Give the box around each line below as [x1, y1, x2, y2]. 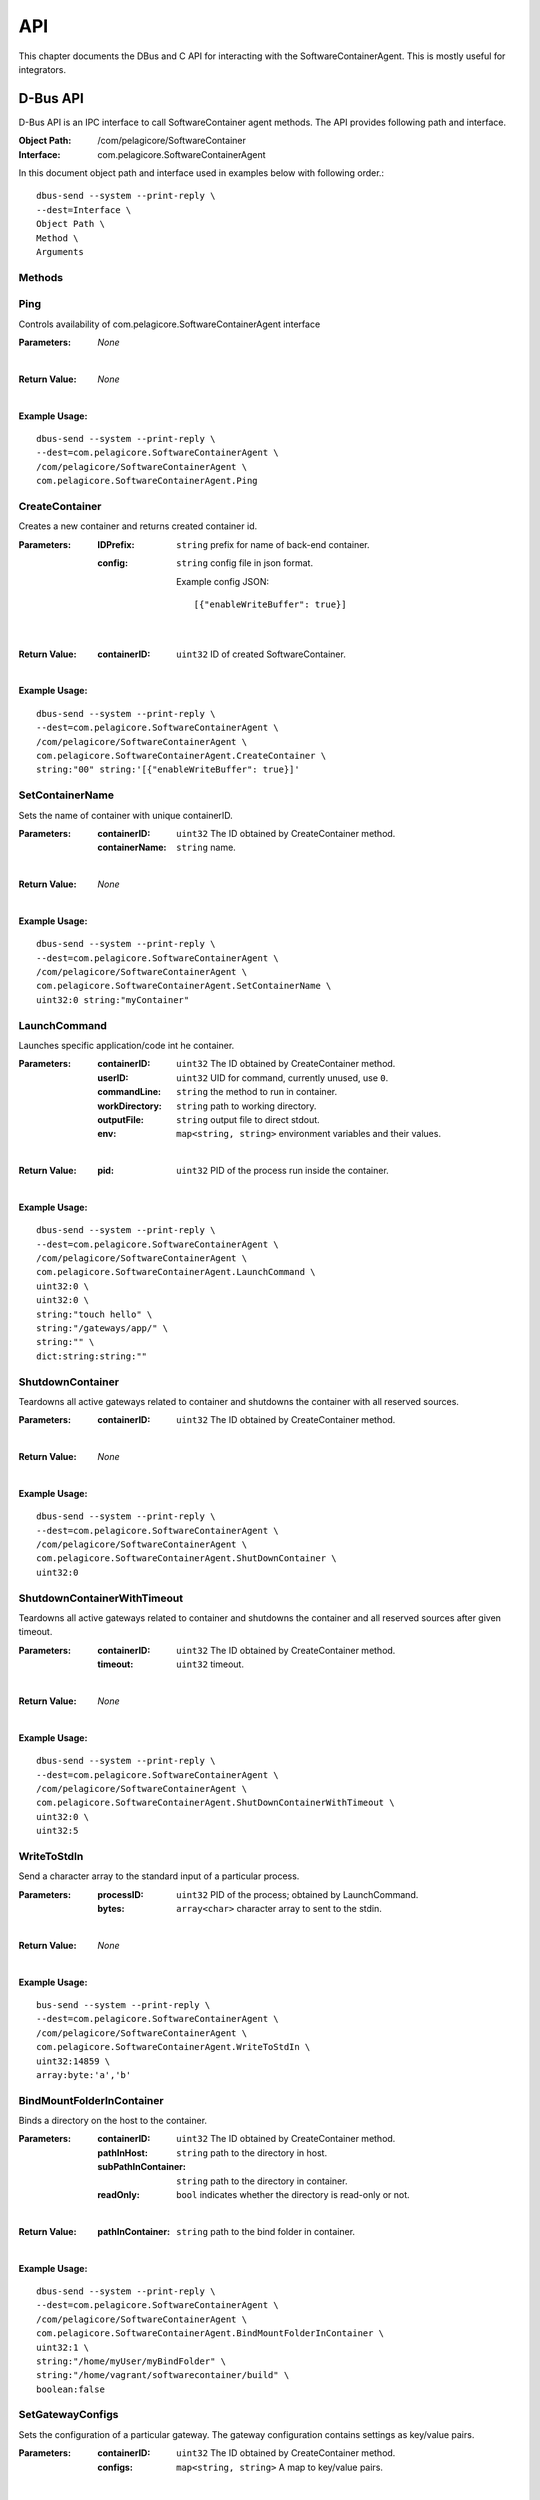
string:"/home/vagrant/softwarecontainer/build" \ [36, 2370, 290, 2381]
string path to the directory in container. [176, 2175, 348, 2187]
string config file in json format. [176, 557, 314, 569]
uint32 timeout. [176, 1658, 245, 1670]
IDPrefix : [97, 538, 135, 550]
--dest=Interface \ [36, 204, 132, 215]
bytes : [97, 1902, 125, 1914]
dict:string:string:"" [36, 1350, 148, 1362]
